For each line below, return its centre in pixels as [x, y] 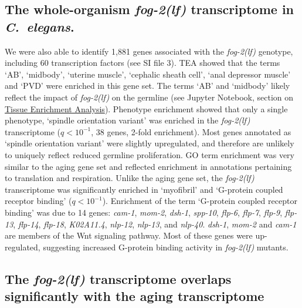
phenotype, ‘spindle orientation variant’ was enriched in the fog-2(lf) [128, 120]
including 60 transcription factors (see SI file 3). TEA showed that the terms [142, 63]
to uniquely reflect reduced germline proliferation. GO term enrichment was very [150, 154]
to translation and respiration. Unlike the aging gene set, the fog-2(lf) [130, 178]
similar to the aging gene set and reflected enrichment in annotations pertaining [148, 166]
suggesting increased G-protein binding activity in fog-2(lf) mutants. [166, 247]
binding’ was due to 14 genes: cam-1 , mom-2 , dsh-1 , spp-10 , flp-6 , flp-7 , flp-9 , [144, 212]
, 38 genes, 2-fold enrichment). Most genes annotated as [191, 131]
